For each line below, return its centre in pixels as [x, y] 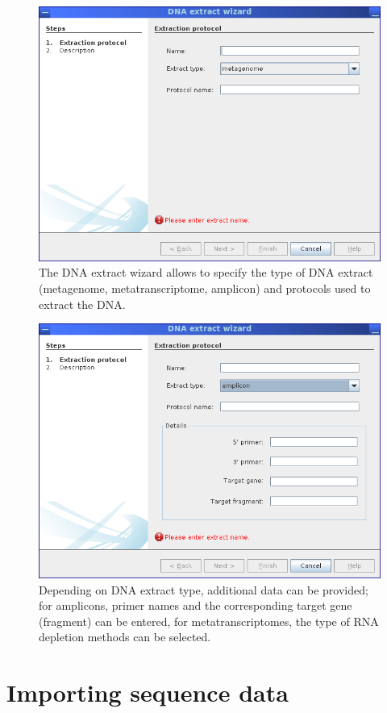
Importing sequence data [148, 692]
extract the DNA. [82, 304]
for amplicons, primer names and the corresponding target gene [196, 605]
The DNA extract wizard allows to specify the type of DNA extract [206, 272]
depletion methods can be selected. [125, 637]
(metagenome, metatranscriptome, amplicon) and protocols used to [205, 288]
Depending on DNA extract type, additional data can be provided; [204, 589]
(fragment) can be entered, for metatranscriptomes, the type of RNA [209, 621]
